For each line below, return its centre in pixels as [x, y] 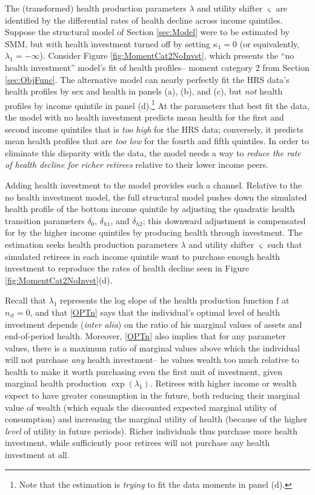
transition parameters [45, 220]
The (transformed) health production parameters [96, 8]
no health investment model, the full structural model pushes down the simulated [156, 197]
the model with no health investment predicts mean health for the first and [144, 117]
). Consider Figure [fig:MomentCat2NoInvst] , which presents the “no [167, 55]
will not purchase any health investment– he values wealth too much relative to [152, 360]
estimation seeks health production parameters [91, 244]
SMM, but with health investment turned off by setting [108, 43]
